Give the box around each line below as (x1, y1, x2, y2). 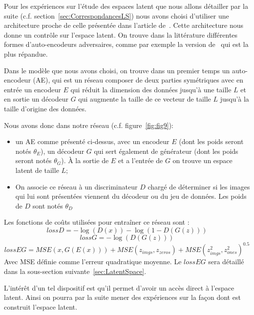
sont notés (32, 200, 63, 210)
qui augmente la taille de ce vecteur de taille (78, 94, 211, 104)
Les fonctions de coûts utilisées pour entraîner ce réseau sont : (4, 217, 190, 227)
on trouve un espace (172, 155, 233, 166)
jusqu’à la (220, 94, 249, 104)
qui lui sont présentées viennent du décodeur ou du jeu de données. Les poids (15, 191, 247, 201)
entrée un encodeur (4, 84, 61, 94)
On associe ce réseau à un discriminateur (15, 181, 138, 191)
